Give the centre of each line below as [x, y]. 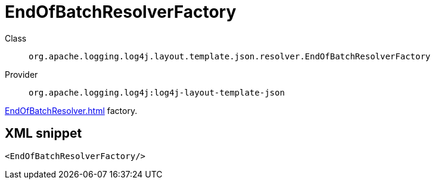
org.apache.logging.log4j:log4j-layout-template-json [157, 92]
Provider [21, 74]
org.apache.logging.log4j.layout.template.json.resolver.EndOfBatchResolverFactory [230, 56]
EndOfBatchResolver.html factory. [71, 110]
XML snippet [44, 134]
